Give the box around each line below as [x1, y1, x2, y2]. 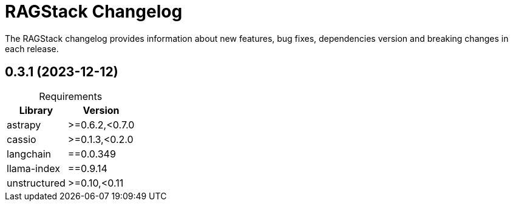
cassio [7, 133, 36, 145]
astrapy [7, 118, 41, 131]
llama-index [7, 162, 60, 174]
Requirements [39, 90, 103, 102]
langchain [7, 147, 52, 160]
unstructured [7, 176, 66, 189]
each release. [5, 43, 59, 54]
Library [19, 104, 53, 116]
